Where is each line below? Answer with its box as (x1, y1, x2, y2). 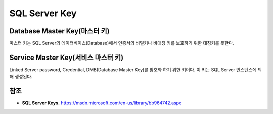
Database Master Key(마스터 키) (9, 27, 110, 35)
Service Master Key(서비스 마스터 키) (9, 53, 124, 62)
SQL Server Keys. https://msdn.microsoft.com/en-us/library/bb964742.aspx (22, 100, 181, 106)
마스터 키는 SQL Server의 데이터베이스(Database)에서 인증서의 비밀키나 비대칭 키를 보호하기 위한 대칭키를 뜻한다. (9, 40, 235, 46)
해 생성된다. (9, 74, 33, 80)
